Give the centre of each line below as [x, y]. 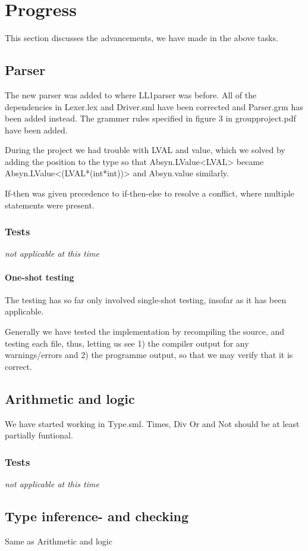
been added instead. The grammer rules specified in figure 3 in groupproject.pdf [150, 118]
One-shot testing [40, 277]
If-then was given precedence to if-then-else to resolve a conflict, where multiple [150, 193]
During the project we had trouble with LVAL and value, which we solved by [145, 150]
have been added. [36, 130]
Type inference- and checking [97, 516]
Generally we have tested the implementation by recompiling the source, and [145, 331]
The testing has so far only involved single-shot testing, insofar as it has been [146, 299]
